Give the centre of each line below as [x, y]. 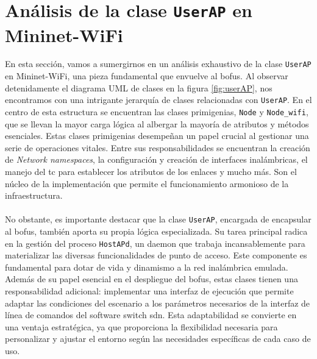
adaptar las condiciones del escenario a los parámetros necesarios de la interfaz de [158, 303]
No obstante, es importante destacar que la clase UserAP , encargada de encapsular [158, 219]
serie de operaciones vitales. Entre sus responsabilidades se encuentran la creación [158, 147]
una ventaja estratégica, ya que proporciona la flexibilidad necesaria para [141, 326]
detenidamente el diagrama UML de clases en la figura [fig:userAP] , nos [139, 87]
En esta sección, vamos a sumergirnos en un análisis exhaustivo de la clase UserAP [158, 64]
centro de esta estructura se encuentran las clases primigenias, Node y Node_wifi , [157, 111]
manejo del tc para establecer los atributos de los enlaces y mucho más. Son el [151, 171]
